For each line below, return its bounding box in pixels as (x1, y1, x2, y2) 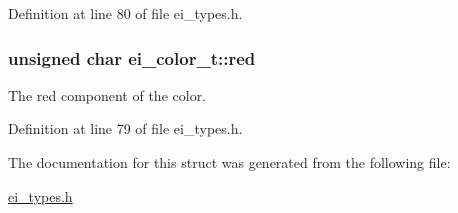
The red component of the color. (8, 84, 207, 105)
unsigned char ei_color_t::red (8, 45, 256, 70)
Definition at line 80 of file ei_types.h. (8, 3, 243, 23)
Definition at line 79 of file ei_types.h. (8, 118, 243, 139)
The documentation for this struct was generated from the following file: (8, 152, 451, 172)
